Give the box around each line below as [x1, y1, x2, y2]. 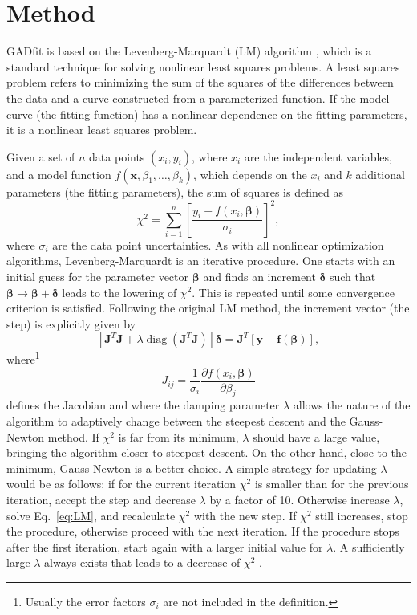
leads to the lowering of [62, 283, 177, 300]
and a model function [6, 165, 111, 182]
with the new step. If [193, 507, 297, 523]
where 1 [6, 348, 40, 367]
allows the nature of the [293, 397, 411, 413]
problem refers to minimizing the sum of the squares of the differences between [6, 74, 394, 91]
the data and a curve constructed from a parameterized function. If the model [6, 89, 390, 106]
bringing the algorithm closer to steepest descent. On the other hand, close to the [6, 444, 407, 461]
